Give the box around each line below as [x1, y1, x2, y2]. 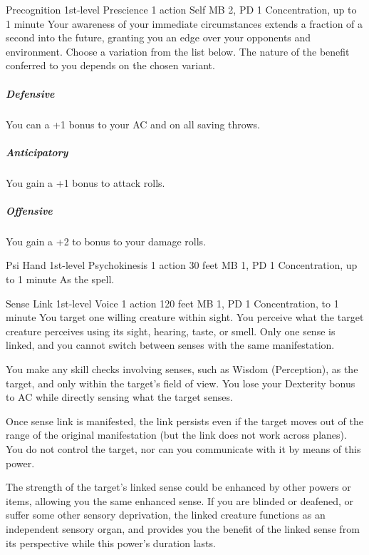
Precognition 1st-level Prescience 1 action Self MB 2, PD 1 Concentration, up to [6, 2, 357, 16]
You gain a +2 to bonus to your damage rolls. [6, 233, 207, 248]
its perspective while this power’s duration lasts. [6, 535, 216, 550]
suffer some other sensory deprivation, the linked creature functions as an [6, 507, 326, 522]
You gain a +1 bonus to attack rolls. [6, 175, 165, 190]
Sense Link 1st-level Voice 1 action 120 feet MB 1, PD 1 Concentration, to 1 [6, 295, 339, 310]
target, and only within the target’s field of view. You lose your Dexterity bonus [6, 375, 355, 390]
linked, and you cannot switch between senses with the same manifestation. [6, 337, 335, 352]
